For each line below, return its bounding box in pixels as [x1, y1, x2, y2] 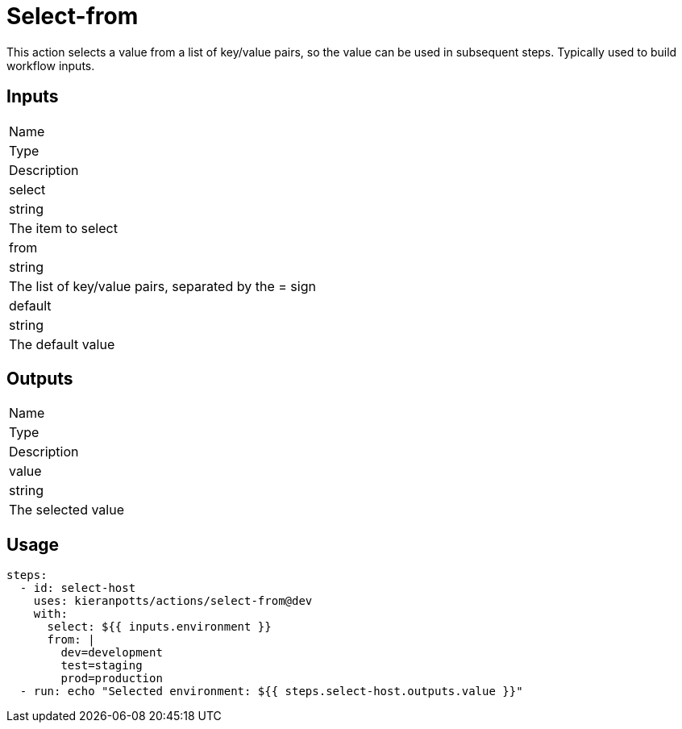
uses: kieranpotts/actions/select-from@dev [33, 594, 313, 608]
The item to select [9, 219, 118, 236]
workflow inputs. [6, 58, 95, 73]
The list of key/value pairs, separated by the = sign [9, 277, 316, 294]
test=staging [60, 659, 143, 673]
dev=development [60, 646, 163, 660]
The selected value [9, 502, 124, 519]
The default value [9, 335, 115, 352]
